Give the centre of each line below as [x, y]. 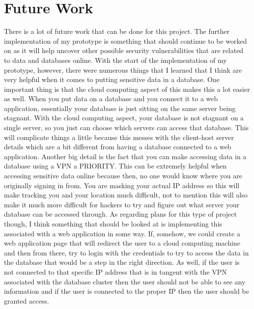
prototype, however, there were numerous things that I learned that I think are [123, 70]
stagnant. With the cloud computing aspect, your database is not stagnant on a [124, 118]
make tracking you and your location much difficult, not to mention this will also [126, 195]
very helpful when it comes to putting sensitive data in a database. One [112, 79]
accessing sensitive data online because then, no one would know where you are [123, 176]
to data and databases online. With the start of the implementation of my [115, 60]
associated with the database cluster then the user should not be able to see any [125, 281]
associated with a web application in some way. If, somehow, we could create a [122, 233]
